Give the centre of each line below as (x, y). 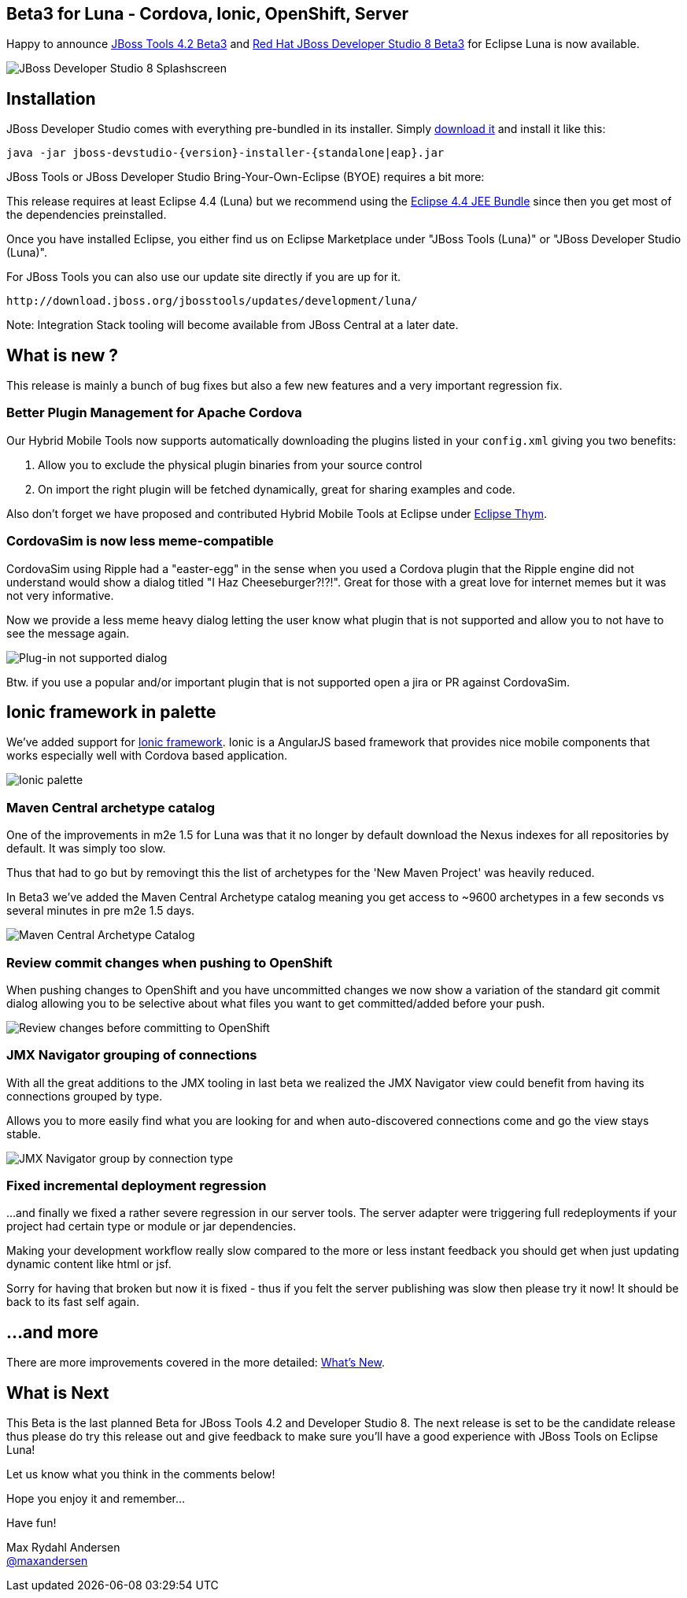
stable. (24, 1134)
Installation (51, 98)
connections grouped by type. (85, 1096)
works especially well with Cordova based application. (147, 756)
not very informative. (60, 595)
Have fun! (31, 1523)
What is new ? (63, 355)
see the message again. (68, 633)
